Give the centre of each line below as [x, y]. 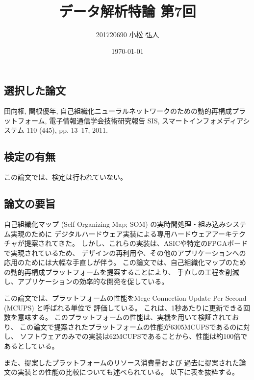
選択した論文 [35, 90]
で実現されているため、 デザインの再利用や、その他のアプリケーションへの [125, 252]
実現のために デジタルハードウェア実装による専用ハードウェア [111, 233]
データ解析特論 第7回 [127, 11]
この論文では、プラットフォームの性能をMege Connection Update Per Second [125, 298]
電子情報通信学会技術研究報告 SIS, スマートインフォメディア [146, 120]
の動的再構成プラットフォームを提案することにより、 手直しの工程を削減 [122, 272]
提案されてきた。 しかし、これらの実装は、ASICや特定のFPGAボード [136, 243]
